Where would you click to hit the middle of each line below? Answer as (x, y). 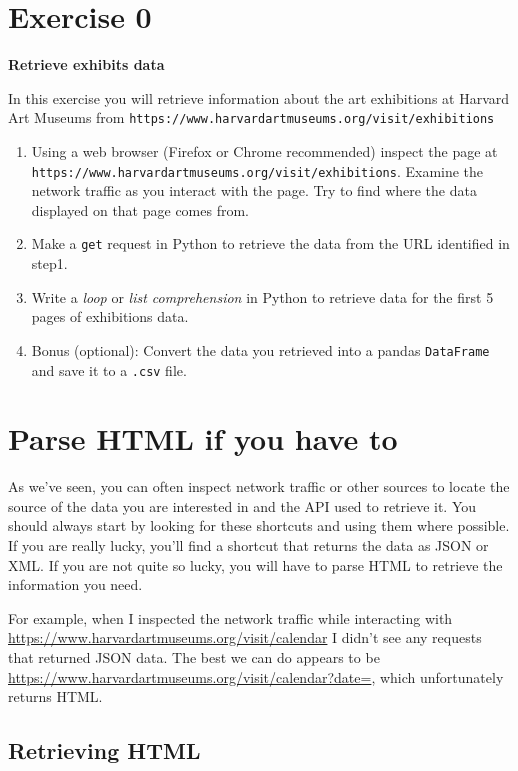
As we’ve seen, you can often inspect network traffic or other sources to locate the (259, 486)
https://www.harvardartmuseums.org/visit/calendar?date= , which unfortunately (256, 676)
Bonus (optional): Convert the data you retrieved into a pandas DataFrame (260, 349)
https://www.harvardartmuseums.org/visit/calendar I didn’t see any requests (245, 637)
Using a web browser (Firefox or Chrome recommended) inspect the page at (264, 150)
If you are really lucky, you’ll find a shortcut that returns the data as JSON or (248, 545)
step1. (49, 263)
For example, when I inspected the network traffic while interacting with (230, 617)
